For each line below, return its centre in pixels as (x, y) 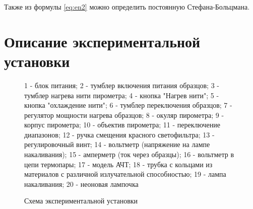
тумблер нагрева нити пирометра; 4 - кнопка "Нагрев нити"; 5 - (122, 95)
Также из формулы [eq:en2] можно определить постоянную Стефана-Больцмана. (127, 7)
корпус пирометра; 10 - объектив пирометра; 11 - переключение (122, 125)
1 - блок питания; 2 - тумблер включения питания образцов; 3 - (122, 85)
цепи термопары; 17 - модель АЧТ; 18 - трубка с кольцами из (118, 164)
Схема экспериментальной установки (81, 201)
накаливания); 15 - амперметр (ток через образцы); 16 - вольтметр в (129, 154)
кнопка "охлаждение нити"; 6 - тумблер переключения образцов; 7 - (128, 105)
